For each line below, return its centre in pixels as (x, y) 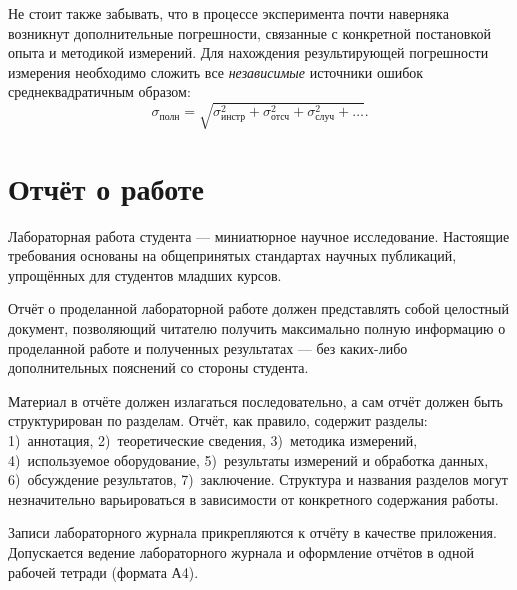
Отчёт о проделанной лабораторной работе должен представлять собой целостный (259, 308)
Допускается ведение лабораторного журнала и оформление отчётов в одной (241, 551)
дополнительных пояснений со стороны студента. (158, 367)
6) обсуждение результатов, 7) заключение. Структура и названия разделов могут (258, 479)
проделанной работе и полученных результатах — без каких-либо (208, 347)
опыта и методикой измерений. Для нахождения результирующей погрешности (248, 52)
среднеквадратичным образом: (99, 91)
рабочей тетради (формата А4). (103, 571)
